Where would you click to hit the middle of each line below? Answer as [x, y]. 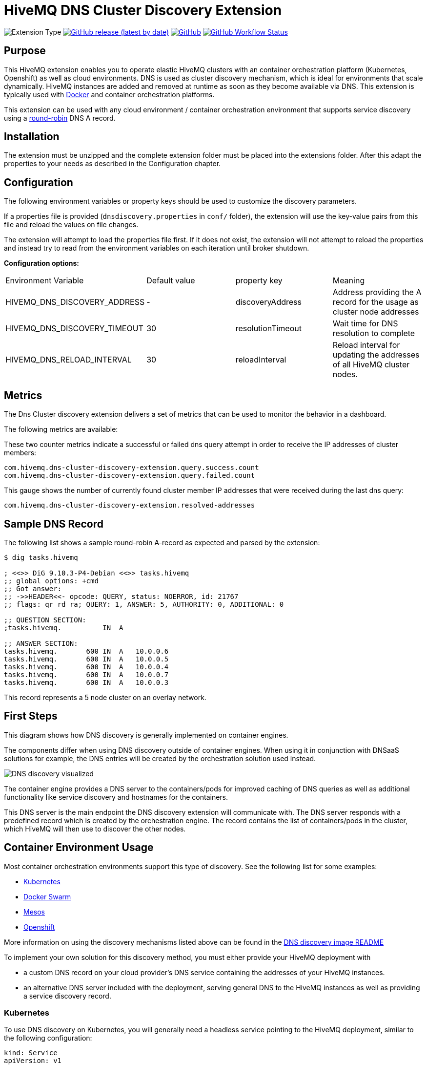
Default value [171, 281]
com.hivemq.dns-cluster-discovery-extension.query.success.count [132, 468]
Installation [32, 137]
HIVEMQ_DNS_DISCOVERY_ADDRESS [75, 302]
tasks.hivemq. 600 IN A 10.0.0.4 [86, 667]
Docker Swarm [47, 896]
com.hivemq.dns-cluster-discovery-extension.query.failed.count [130, 476]
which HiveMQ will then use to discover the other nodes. [95, 829]
